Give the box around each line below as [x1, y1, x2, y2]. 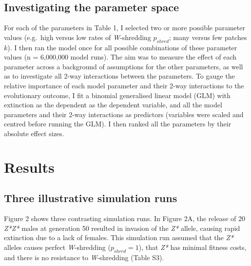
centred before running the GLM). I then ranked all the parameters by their [4, 119, 232, 129]
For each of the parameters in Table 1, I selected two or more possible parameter [4, 22, 245, 33]
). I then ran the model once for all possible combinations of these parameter [7, 42, 237, 52]
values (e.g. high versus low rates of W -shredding [4, 32, 151, 42]
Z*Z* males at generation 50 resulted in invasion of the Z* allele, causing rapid [4, 223, 240, 233]
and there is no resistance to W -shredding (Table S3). [4, 252, 164, 262]
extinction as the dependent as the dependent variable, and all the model [4, 100, 222, 110]
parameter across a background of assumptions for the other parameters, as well [4, 61, 243, 71]
